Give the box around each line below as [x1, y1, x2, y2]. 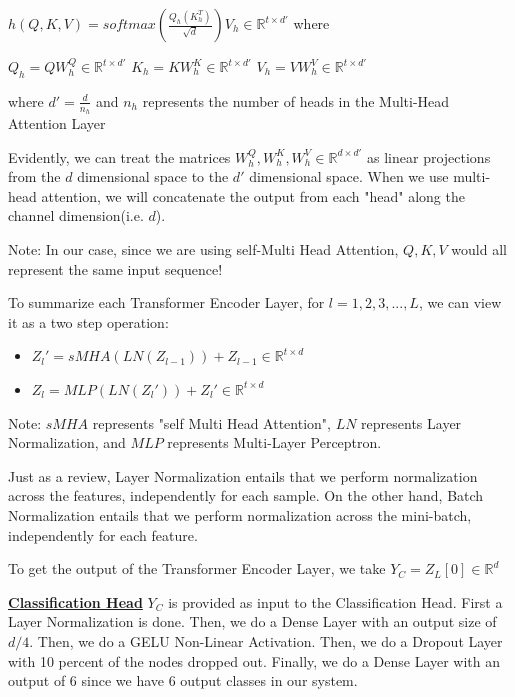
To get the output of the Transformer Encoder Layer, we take [8, 558, 386, 579]
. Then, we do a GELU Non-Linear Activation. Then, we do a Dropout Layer [29, 630, 503, 651]
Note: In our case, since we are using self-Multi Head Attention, [8, 239, 399, 259]
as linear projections [367, 146, 491, 167]
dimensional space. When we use [249, 166, 449, 187]
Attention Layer [8, 113, 106, 134]
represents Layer [361, 412, 462, 433]
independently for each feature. [8, 524, 198, 545]
